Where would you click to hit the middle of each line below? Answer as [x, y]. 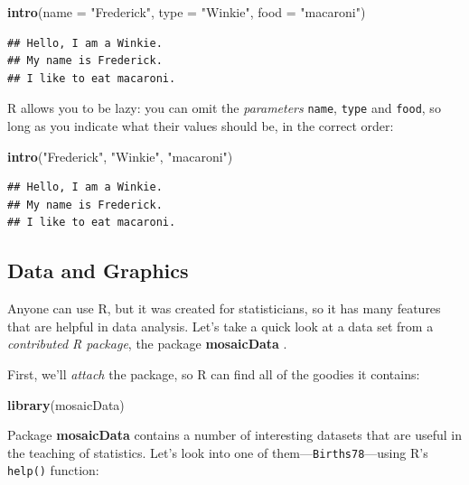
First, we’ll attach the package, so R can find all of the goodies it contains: [214, 373]
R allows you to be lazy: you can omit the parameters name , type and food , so [224, 108]
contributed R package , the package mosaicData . [147, 344]
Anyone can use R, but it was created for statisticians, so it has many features [224, 308]
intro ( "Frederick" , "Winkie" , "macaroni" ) [120, 156]
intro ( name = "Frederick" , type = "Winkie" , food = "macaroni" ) [187, 12]
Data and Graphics [98, 270]
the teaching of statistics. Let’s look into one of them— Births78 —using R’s [218, 452]
